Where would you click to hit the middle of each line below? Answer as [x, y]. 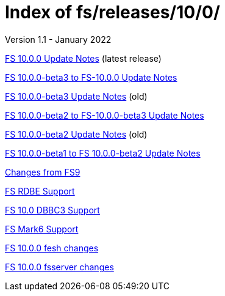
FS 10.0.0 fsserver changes [59, 267]
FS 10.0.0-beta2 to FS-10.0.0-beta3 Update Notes [105, 115]
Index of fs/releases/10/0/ [112, 12]
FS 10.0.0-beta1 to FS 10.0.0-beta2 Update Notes [103, 153]
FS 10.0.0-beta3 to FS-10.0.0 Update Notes [91, 77]
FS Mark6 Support [42, 229]
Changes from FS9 [43, 172]
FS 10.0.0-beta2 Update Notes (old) [76, 134]
